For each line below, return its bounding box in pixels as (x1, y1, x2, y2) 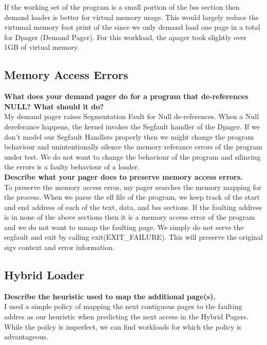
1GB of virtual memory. (4, 42, 80, 52)
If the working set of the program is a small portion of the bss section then (4, 2, 240, 12)
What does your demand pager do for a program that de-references (4, 91, 249, 102)
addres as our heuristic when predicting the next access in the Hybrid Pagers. (4, 311, 249, 322)
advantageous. (4, 331, 48, 342)
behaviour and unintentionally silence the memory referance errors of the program (4, 141, 262, 152)
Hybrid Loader (4, 267, 84, 283)
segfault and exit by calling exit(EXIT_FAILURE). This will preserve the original (4, 232, 263, 242)
